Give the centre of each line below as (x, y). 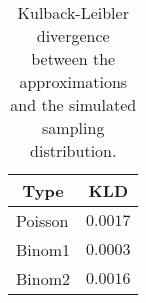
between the (73, 58)
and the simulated (73, 104)
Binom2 (43, 278)
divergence (73, 35)
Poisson (42, 220)
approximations (73, 81)
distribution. (73, 150)
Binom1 (43, 249)
